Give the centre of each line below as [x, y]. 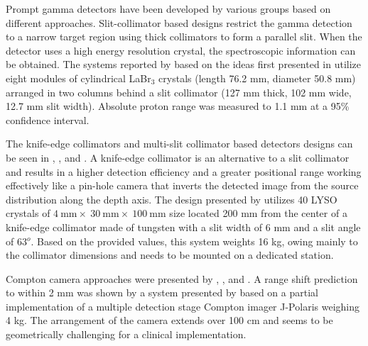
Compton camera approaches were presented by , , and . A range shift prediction [182, 278]
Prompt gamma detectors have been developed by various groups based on [168, 9]
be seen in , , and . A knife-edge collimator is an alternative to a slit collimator [178, 157]
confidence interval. [48, 119]
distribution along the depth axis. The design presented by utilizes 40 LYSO [172, 199]
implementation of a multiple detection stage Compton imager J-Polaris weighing [183, 306]
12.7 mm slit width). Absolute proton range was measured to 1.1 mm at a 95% [178, 106]
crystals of [28, 213]
